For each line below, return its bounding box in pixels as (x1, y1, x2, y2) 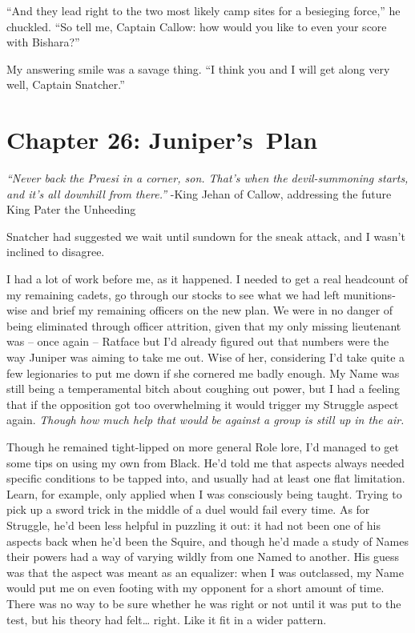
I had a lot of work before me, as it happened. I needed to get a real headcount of (6, 270, 409, 287)
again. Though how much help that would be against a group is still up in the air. (6, 411, 405, 428)
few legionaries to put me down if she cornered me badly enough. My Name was (6, 364, 400, 381)
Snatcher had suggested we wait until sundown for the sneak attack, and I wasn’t (6, 227, 405, 244)
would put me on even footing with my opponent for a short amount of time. (6, 579, 385, 596)
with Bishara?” (6, 34, 80, 50)
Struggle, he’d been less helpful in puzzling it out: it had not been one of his (6, 516, 381, 533)
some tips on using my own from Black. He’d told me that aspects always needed (6, 454, 405, 471)
